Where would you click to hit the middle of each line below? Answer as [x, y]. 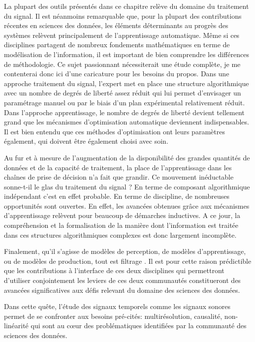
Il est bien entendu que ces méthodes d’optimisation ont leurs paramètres [114, 131]
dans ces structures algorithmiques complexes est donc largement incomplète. [120, 234]
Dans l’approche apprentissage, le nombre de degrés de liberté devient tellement [124, 112]
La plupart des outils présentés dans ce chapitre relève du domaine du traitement [127, 6]
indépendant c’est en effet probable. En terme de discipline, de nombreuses [117, 196]
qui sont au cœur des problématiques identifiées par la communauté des [139, 326]
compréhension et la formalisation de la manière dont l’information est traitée [121, 225]
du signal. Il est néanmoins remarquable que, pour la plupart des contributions [123, 16]
